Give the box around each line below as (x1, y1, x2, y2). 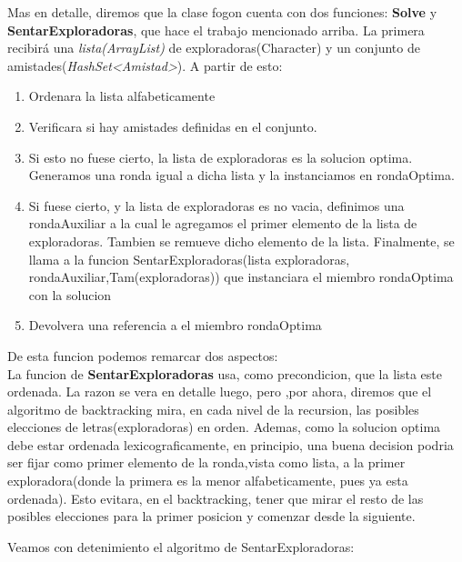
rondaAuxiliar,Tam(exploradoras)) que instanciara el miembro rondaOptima (28, 267, 454, 286)
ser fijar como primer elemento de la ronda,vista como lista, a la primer (7, 453, 406, 472)
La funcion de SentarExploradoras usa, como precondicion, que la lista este (7, 364, 442, 383)
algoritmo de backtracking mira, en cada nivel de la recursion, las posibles (7, 399, 419, 418)
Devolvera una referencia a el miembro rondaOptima (28, 316, 322, 335)
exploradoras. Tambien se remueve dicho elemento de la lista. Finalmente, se (28, 231, 455, 250)
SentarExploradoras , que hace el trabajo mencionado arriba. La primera (7, 20, 425, 39)
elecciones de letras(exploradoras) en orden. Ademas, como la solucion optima (7, 417, 441, 437)
